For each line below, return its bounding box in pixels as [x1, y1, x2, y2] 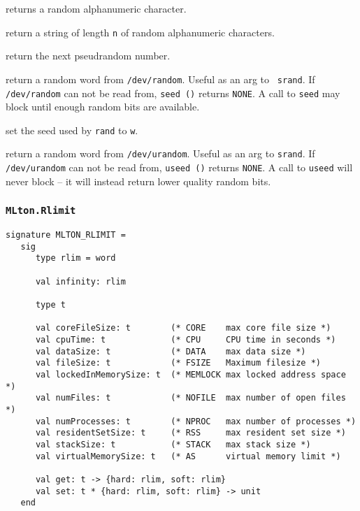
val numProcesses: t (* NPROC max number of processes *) [35, 416, 357, 426]
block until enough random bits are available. [6, 99, 200, 114]
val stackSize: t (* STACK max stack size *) [35, 439, 311, 449]
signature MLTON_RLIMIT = [6, 230, 126, 240]
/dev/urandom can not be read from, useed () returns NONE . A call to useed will [6, 160, 353, 175]
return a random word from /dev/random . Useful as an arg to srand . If [6, 71, 315, 86]
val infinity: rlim [35, 276, 126, 287]
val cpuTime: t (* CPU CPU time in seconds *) [35, 335, 336, 345]
